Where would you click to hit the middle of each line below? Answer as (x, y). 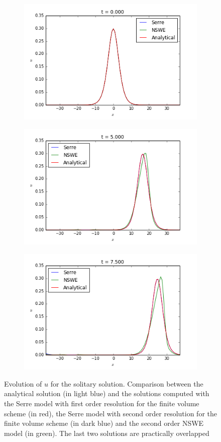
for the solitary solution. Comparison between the (127, 383)
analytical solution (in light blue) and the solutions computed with (107, 393)
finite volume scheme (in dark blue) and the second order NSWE (104, 423)
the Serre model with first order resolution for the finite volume (102, 403)
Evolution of (23, 383)
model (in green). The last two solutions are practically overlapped (107, 433)
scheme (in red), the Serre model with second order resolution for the (111, 413)
